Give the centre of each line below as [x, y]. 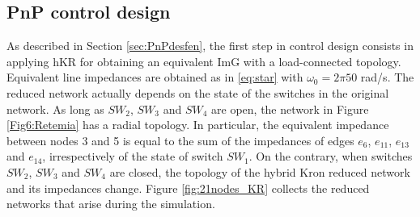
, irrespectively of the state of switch [133, 156]
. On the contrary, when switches [331, 156]
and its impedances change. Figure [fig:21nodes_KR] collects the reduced [188, 188]
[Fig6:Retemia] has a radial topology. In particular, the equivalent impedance [198, 125]
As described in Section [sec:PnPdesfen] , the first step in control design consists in [210, 46]
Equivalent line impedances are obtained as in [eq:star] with [155, 77]
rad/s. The [387, 77]
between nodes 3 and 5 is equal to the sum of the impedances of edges [180, 140]
